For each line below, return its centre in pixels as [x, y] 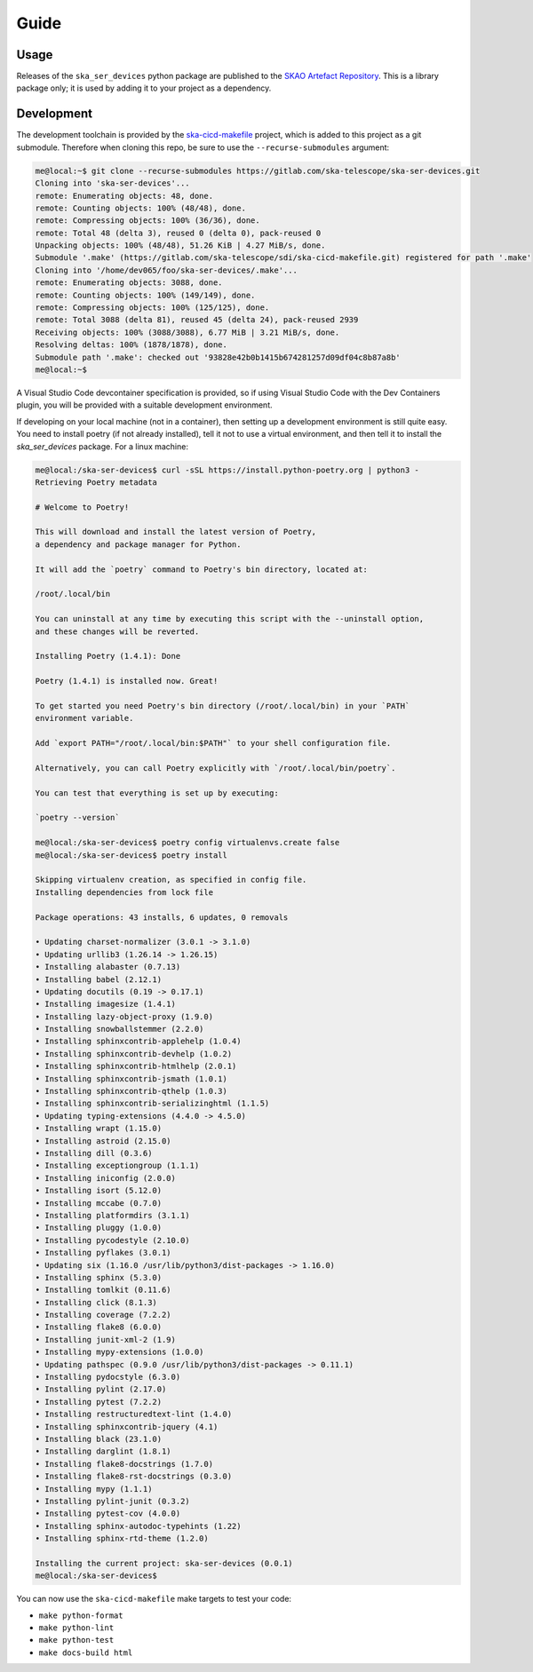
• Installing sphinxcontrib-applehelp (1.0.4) [138, 1042]
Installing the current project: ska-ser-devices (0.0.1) [164, 1563]
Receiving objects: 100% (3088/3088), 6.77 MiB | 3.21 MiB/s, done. [187, 332]
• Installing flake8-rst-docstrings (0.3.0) [134, 1477]
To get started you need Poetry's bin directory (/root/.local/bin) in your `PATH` [223, 705]
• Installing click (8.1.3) [96, 1302]
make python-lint [76, 1628]
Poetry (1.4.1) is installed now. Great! [127, 681]
